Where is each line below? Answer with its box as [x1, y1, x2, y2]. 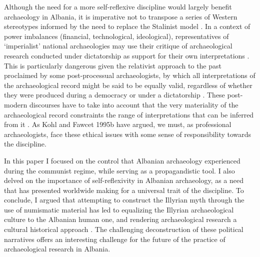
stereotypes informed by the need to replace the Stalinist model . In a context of [4, 21, 250, 31]
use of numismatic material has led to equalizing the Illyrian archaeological [4, 204, 234, 214]
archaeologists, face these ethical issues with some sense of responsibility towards [4, 128, 251, 139]
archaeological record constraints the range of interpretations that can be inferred [4, 109, 254, 119]
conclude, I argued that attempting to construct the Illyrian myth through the [4, 194, 244, 205]
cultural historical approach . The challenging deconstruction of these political [4, 224, 243, 234]
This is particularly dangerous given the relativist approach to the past [4, 60, 221, 70]
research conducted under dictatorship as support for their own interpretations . [4, 50, 249, 60]
